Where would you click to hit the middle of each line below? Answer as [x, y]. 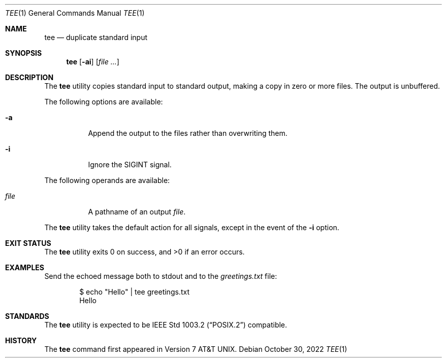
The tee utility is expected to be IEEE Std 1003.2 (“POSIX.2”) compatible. [166, 325]
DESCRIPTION [29, 77]
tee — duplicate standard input [96, 37]
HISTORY [21, 340]
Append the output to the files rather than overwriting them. [188, 133]
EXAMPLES [25, 267]
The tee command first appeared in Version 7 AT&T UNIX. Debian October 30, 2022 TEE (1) [196, 349]
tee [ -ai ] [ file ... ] [93, 62]
